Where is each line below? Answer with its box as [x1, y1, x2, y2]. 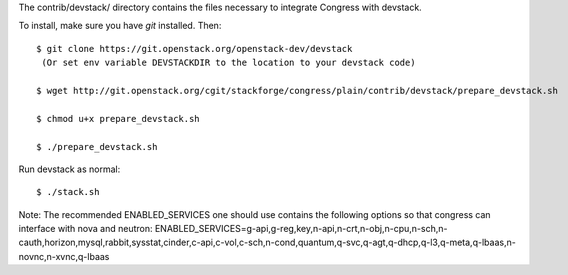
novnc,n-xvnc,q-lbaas [18, 250, 110, 262]
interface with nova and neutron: [18, 223, 153, 235]
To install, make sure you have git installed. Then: [18, 20, 222, 32]
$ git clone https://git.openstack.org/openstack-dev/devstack [36, 43, 353, 54]
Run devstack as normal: [18, 163, 121, 175]
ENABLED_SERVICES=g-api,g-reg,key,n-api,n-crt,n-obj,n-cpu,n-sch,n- [154, 223, 448, 235]
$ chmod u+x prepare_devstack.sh [36, 113, 200, 124]
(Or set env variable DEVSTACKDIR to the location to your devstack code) [41, 57, 416, 69]
